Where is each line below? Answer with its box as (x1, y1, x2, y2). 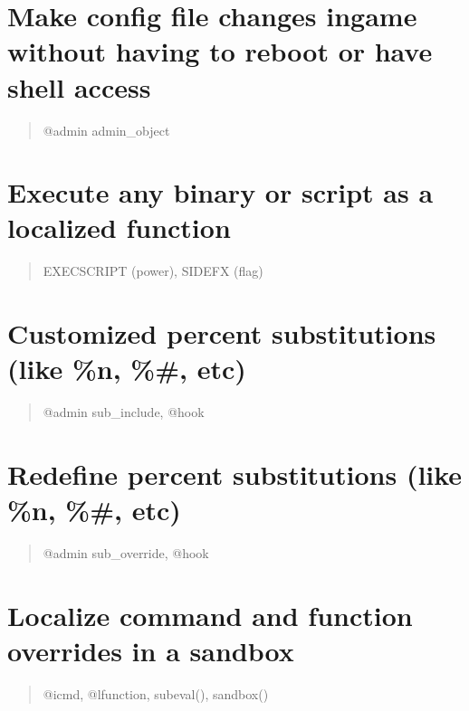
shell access (7, 68, 151, 105)
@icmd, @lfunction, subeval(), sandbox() (43, 685, 269, 704)
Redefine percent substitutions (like (7, 456, 463, 493)
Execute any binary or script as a (7, 174, 434, 211)
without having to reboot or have (7, 33, 433, 70)
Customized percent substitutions (7, 315, 436, 352)
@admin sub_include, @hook (43, 403, 205, 422)
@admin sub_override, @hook (43, 544, 209, 563)
